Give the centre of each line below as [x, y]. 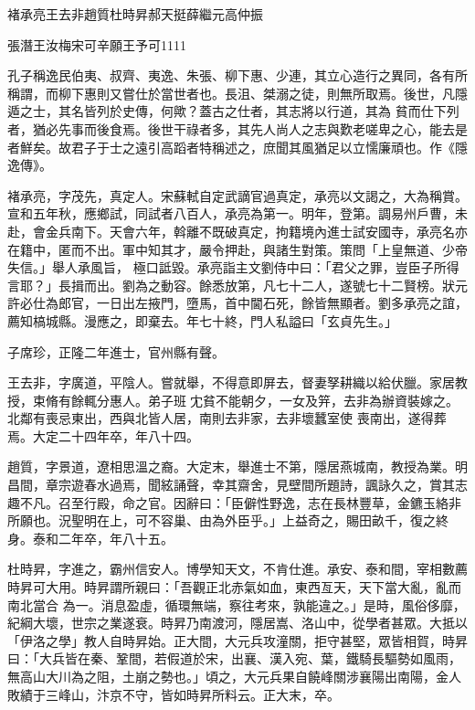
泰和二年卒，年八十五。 [103, 538]
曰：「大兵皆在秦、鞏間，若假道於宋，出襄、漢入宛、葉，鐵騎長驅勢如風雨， [234, 658]
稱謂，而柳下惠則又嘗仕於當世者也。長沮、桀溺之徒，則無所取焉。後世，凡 [231, 93]
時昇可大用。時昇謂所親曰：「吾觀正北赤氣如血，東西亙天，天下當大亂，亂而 [234, 587]
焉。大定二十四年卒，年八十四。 [103, 435]
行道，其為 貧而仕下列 [393, 111]
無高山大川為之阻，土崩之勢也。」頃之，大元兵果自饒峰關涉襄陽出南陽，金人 [234, 676]
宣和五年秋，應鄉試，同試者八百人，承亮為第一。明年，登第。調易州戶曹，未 [237, 213]
